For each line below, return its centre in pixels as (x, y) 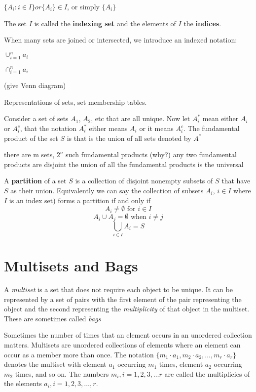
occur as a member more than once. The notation (79, 354)
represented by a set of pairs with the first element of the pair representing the (123, 299)
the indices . (202, 23)
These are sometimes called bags (53, 318)
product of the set (31, 138)
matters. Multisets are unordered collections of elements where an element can (122, 345)
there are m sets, (29, 154)
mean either (220, 118)
